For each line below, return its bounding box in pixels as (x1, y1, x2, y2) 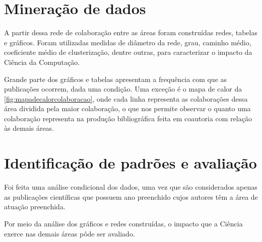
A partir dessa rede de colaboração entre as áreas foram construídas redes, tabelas (4, 27, 257, 38)
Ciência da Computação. (4, 56, 80, 67)
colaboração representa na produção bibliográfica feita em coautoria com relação (4, 113, 252, 123)
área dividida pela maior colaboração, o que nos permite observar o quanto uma (4, 103, 251, 114)
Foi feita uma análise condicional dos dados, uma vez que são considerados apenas (4, 182, 257, 192)
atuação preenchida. (4, 201, 65, 212)
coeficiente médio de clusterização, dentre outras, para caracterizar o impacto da (4, 47, 252, 57)
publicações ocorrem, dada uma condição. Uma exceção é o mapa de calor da (4, 84, 242, 94)
